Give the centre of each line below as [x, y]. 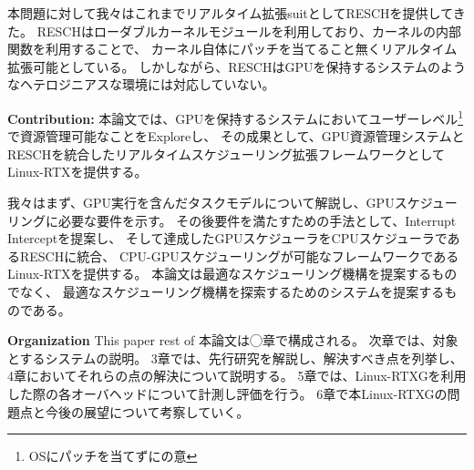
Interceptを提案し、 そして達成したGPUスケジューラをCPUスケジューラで [227, 238]
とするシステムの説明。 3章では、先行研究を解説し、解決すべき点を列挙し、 [235, 358]
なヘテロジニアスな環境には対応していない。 [141, 84]
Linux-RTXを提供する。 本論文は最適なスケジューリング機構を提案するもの [232, 274]
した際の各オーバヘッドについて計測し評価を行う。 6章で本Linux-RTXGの [227, 393]
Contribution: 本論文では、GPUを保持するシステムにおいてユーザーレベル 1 [236, 117]
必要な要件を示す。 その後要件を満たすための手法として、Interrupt [257, 220]
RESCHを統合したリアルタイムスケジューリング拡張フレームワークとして [226, 153]
